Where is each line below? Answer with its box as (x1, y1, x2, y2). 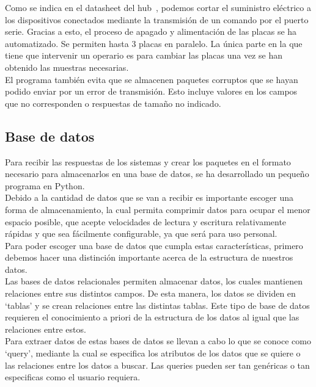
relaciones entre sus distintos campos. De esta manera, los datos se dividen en (5, 287, 296, 300)
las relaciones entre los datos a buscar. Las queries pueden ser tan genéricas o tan (5, 358, 310, 371)
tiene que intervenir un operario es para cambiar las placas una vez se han (5, 49, 282, 62)
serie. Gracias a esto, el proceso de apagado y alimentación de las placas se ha (5, 25, 297, 38)
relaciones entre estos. (5, 322, 86, 335)
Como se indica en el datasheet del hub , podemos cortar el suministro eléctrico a (5, 1, 311, 13)
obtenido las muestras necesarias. (5, 60, 129, 73)
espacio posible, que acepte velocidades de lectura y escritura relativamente (5, 215, 287, 228)
